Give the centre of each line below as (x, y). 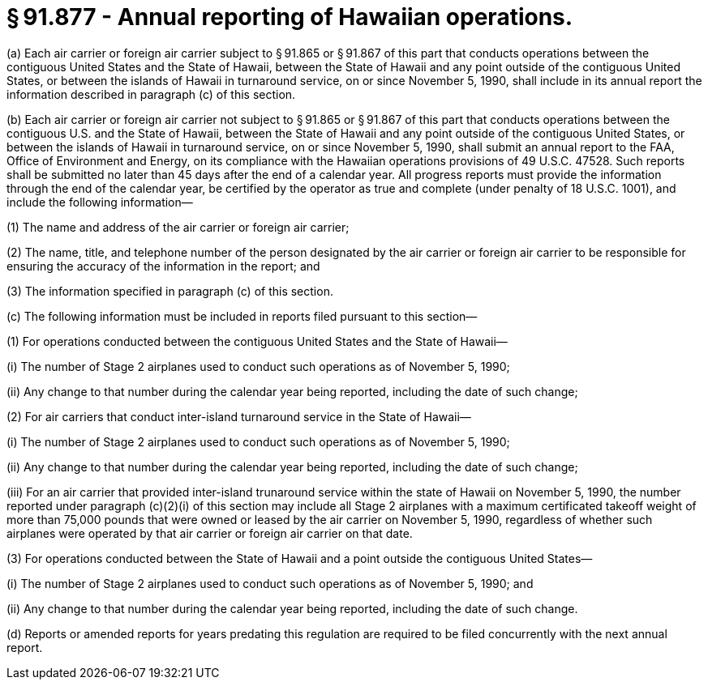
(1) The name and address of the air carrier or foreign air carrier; (178, 227)
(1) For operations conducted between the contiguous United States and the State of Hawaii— (257, 341)
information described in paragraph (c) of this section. (151, 94)
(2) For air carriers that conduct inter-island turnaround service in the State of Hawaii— (239, 416)
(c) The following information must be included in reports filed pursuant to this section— (242, 316)
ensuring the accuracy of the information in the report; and (163, 266)
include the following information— (100, 202)
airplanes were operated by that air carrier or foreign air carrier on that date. (210, 533)
